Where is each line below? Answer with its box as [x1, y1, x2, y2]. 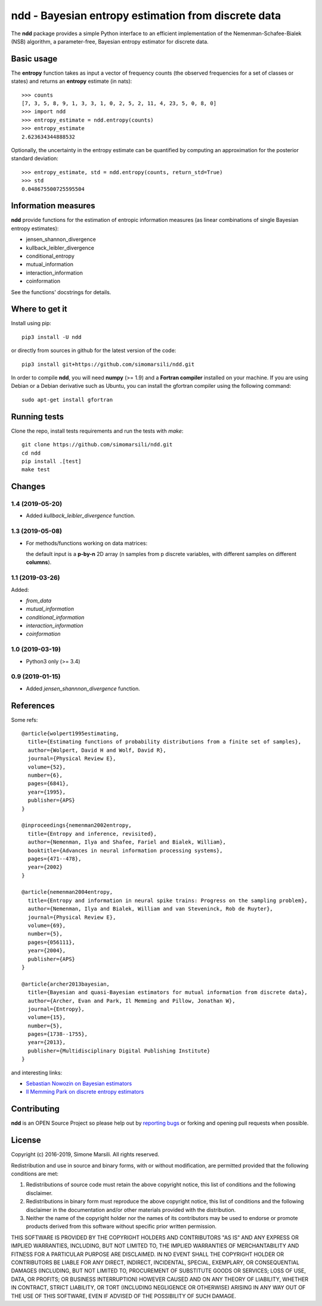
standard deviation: [11, 155, 59, 162]
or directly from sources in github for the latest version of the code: [11, 347, 177, 354]
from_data [26, 597, 52, 604]
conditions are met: [11, 1170, 59, 1178]
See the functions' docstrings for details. [11, 288, 112, 295]
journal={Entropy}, [27, 1005, 85, 1012]
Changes [11, 481, 46, 492]
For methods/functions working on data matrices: [26, 539, 148, 547]
